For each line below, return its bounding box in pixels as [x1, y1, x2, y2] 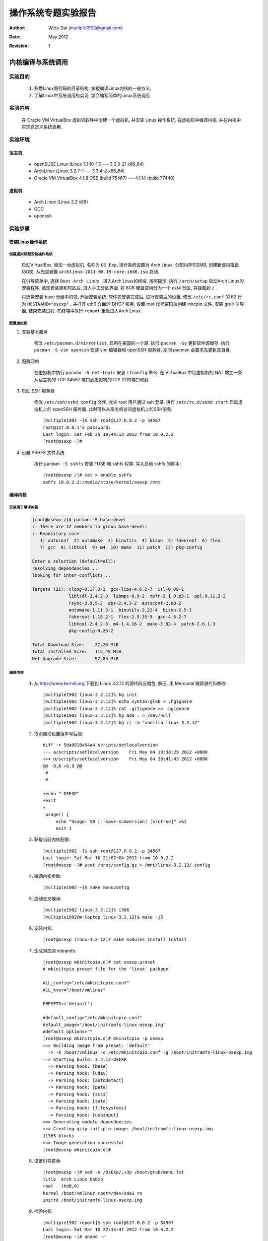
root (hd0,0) [43, 1183, 80, 1189]
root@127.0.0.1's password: [43, 424, 111, 430]
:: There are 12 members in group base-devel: [32, 524, 147, 530]
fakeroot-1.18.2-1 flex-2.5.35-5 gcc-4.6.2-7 [68, 614, 187, 620]
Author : [9, 25, 26, 31]
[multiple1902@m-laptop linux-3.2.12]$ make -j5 [43, 914, 163, 920]
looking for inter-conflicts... [32, 572, 111, 578]
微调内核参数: [34, 873, 62, 879]
